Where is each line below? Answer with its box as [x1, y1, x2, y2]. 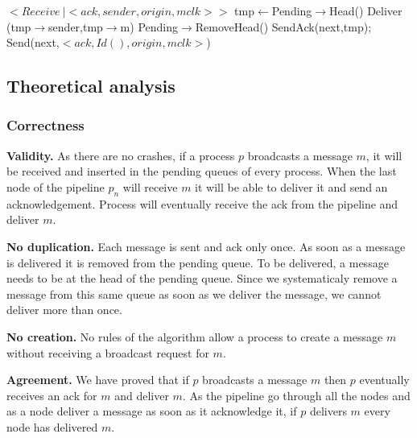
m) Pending [120, 18, 178, 35]
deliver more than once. [6, 301, 122, 318]
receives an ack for [6, 386, 97, 403]
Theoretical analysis [6, 73, 175, 98]
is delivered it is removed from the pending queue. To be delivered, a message [6, 254, 389, 271]
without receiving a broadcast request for [6, 344, 209, 361]
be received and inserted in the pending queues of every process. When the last [6, 163, 397, 180]
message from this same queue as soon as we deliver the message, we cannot [6, 285, 382, 302]
